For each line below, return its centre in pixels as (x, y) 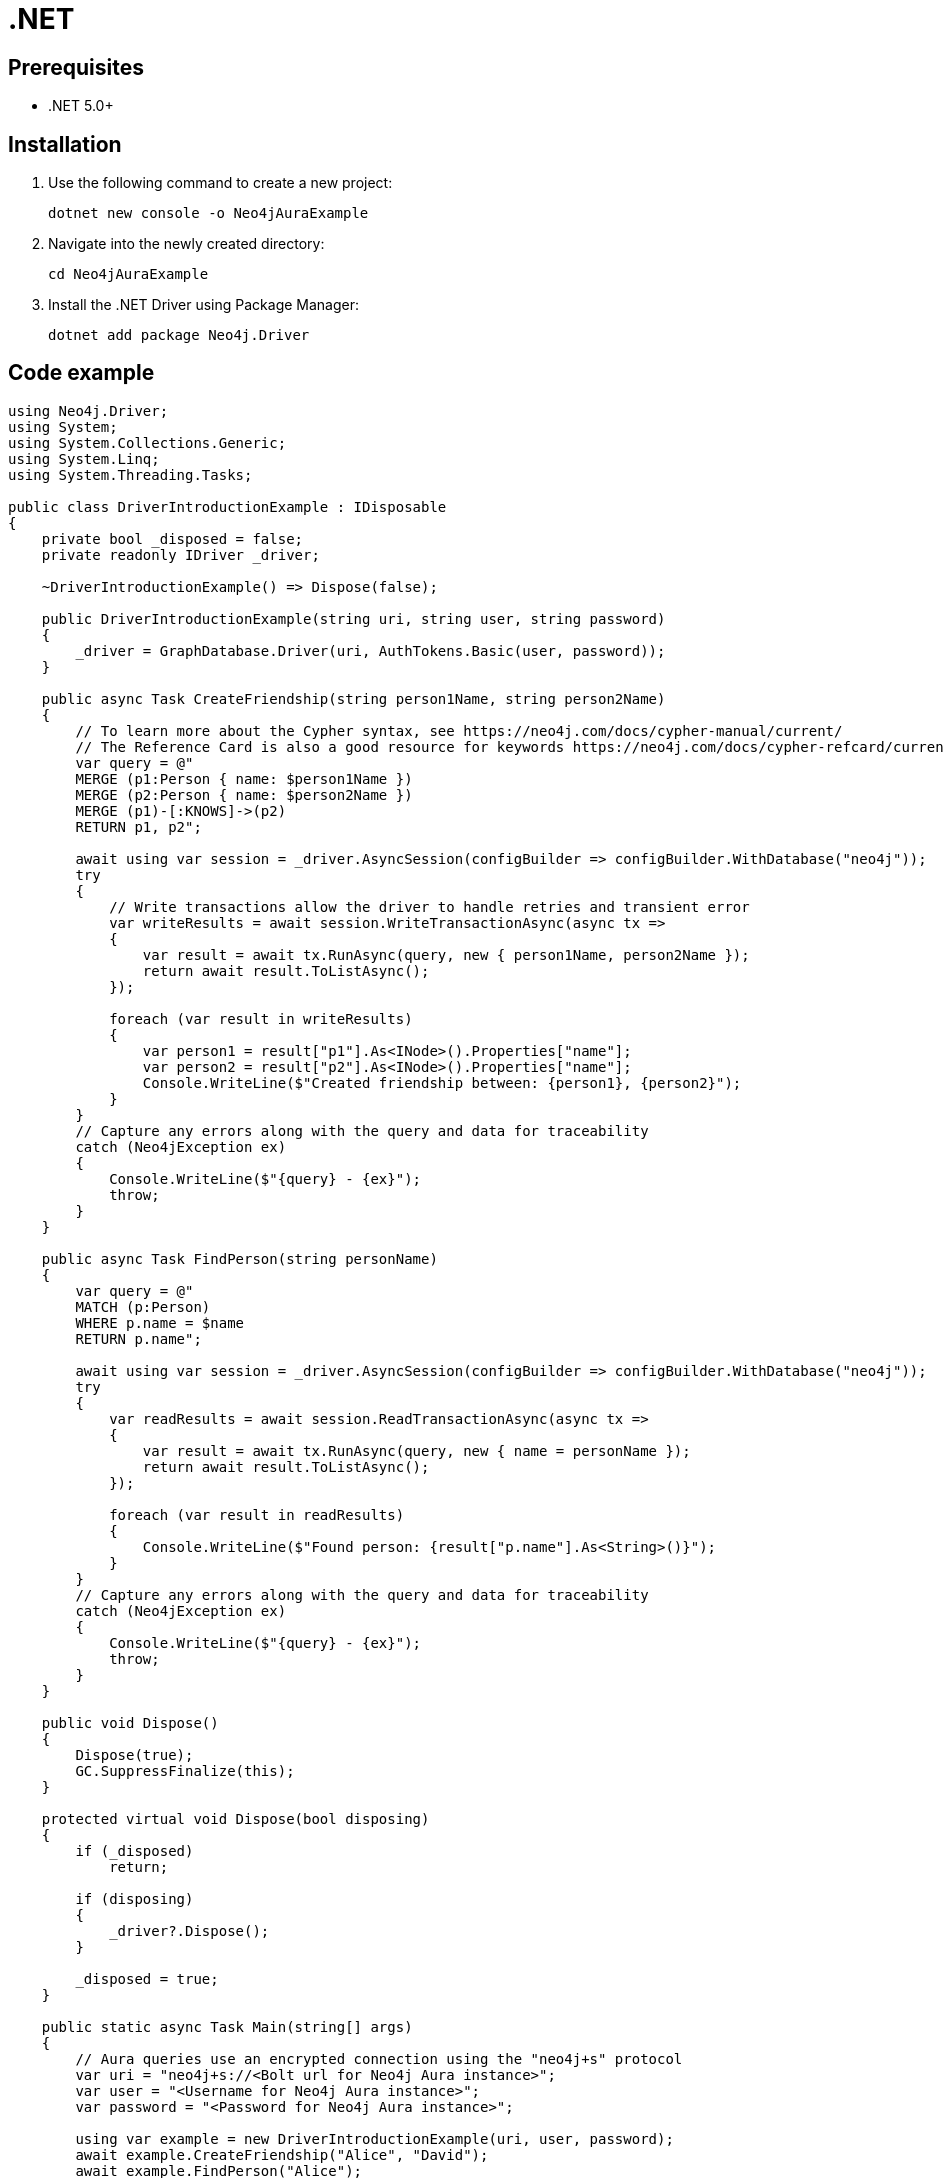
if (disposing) (134, 1898)
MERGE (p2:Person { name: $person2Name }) (244, 794)
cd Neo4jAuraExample (128, 274)
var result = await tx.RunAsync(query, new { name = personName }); (416, 1450)
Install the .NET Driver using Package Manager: (204, 305)
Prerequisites (76, 67)
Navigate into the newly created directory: (186, 244)
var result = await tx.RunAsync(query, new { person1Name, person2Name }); (446, 954)
